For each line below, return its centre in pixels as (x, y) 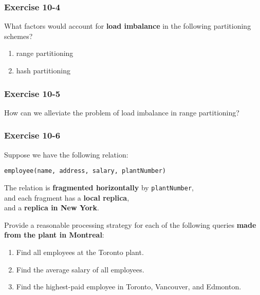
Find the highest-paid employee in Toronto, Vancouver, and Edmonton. (129, 287)
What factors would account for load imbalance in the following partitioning (128, 26)
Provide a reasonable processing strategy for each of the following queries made (130, 224)
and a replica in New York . (52, 208)
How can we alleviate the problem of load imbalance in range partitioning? (122, 112)
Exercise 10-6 (32, 135)
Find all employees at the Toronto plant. (80, 252)
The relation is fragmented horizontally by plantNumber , (99, 187)
